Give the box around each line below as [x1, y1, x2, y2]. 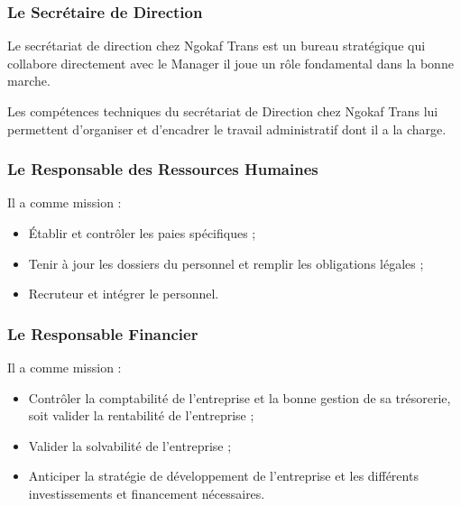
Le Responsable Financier [7, 322, 198, 345]
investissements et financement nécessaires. [28, 483, 265, 502]
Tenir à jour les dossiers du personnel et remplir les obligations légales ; [28, 253, 424, 272]
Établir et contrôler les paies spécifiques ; [28, 224, 256, 242]
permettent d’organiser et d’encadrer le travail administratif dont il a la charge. [7, 119, 447, 138]
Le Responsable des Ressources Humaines [7, 158, 318, 180]
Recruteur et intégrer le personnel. [28, 284, 219, 303]
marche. [7, 71, 51, 90]
